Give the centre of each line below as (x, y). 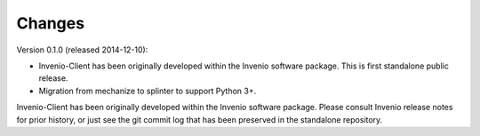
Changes (50, 23)
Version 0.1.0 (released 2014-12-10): (82, 50)
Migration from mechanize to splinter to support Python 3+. (148, 91)
